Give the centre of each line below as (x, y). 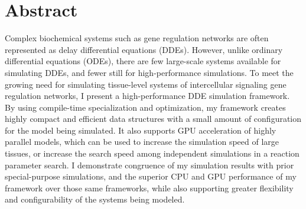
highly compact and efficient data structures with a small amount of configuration (153, 119)
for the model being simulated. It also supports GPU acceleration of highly (141, 130)
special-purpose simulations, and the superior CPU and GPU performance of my (151, 176)
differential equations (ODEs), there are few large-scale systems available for (143, 61)
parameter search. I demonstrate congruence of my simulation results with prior (149, 165)
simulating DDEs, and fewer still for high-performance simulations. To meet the (149, 72)
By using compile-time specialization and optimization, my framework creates (145, 107)
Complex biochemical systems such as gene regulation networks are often (137, 38)
